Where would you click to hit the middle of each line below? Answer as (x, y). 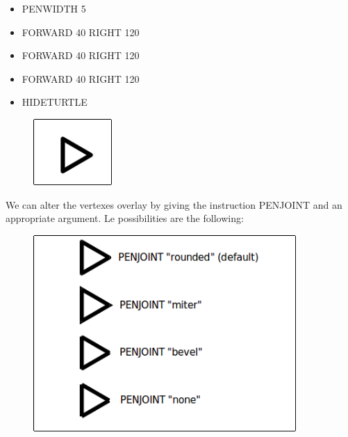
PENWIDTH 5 (54, 8)
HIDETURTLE (55, 102)
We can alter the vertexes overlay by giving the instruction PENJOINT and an (174, 204)
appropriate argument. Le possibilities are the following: (125, 218)
